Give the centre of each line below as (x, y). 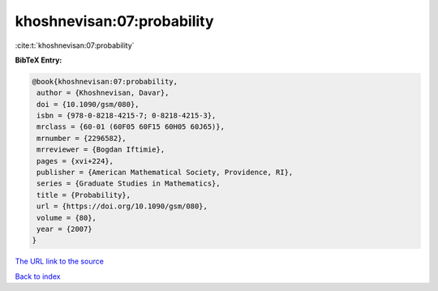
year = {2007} (64, 229)
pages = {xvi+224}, (75, 161)
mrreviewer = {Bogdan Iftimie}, (101, 150)
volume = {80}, (67, 218)
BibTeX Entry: (39, 60)
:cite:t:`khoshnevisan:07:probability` (75, 45)
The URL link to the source (60, 261)
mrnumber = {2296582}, (82, 138)
